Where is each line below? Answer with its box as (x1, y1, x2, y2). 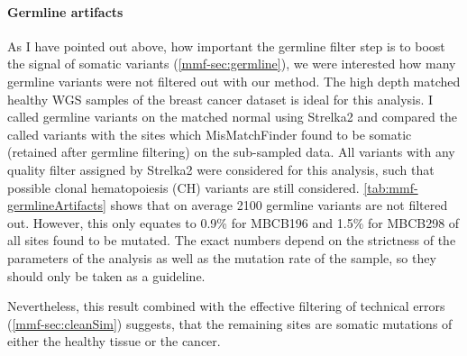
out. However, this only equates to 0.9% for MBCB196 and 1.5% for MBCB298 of (7, 213, 460, 232)
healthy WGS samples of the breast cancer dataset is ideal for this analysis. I (7, 89, 434, 108)
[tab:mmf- (363, 178, 418, 196)
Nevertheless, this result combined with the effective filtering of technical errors (7, 297, 445, 315)
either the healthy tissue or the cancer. (7, 332, 221, 351)
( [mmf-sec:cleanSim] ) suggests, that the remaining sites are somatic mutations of (7, 314, 453, 333)
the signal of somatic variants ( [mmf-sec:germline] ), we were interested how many (7, 54, 456, 73)
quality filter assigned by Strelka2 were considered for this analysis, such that (7, 160, 435, 178)
